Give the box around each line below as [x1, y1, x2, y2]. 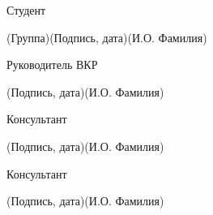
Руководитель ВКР [6, 56, 98, 73]
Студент [6, 2, 46, 18]
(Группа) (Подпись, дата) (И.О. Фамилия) [6, 28, 207, 45]
